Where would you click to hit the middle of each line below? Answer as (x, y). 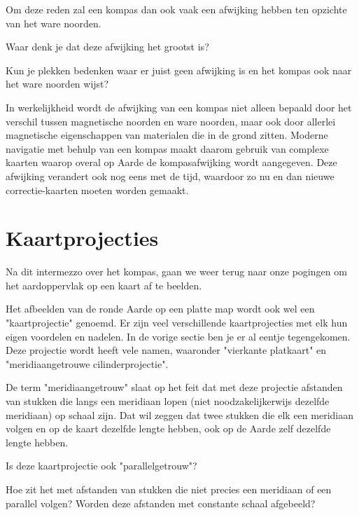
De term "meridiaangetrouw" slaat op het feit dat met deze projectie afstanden (174, 387)
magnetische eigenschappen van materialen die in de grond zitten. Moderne (167, 135)
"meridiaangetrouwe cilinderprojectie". (87, 363)
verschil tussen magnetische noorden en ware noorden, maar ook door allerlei (171, 121)
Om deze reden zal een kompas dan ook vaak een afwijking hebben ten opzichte (176, 9)
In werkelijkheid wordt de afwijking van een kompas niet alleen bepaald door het (179, 107)
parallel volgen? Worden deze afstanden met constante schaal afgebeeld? (161, 503)
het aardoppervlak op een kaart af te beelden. (104, 285)
